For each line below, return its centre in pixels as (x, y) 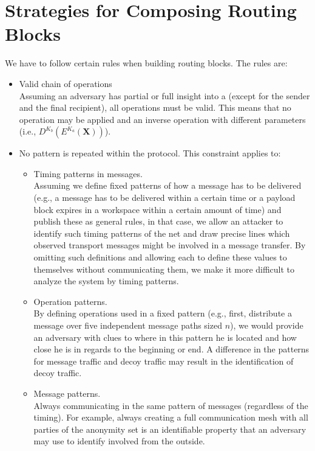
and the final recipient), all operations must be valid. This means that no (155, 107)
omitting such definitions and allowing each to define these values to (160, 257)
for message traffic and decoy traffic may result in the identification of (164, 361)
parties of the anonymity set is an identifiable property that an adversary (170, 429)
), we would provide (267, 325)
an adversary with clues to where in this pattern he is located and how (165, 337)
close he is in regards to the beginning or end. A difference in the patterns (171, 349)
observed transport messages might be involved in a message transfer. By (170, 245)
